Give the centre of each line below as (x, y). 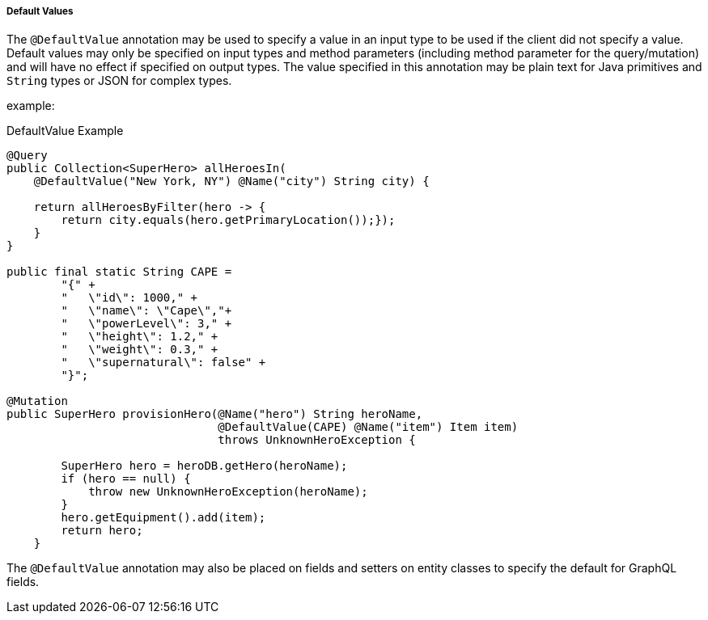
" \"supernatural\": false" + (163, 363)
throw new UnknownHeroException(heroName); (228, 492)
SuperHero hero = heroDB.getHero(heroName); (204, 466)
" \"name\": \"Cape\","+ (146, 311)
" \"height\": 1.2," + (140, 337)
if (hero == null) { (126, 479)
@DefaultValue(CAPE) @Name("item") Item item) (368, 427)
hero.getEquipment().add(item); (163, 518)
